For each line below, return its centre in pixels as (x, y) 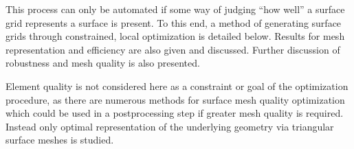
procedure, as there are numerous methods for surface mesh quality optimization (175, 99)
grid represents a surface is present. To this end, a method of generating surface (174, 22)
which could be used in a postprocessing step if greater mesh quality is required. (175, 113)
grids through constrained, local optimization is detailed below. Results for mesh (175, 36)
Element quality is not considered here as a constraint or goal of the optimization (177, 85)
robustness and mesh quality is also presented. (103, 63)
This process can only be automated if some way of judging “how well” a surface (175, 9)
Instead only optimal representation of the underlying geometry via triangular (170, 126)
